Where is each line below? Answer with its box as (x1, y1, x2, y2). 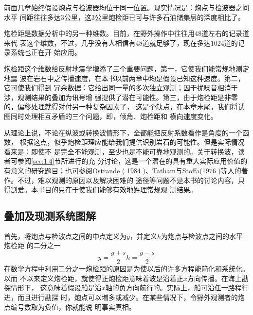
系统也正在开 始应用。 (10, 47, 81, 57)
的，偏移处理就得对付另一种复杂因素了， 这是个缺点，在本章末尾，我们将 (4, 101, 238, 112)
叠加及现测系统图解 (4, 208, 96, 223)
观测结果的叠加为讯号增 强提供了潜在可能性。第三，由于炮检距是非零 (17, 92, 238, 102)
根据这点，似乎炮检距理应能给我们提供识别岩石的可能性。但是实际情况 (19, 137, 245, 147)
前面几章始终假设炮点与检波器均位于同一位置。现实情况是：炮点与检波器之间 (4, 2, 249, 12)
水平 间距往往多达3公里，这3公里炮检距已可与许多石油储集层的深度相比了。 (4, 12, 245, 22)
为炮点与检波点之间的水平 (161, 231, 243, 241)
